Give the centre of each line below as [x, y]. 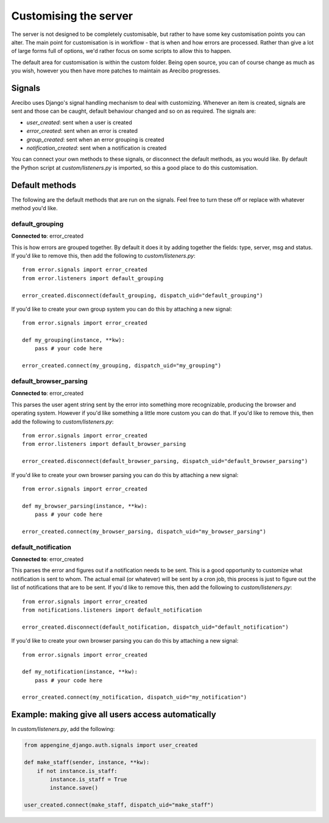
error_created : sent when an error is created [82, 131]
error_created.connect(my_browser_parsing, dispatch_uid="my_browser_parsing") [144, 531]
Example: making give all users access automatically [114, 715]
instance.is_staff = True [88, 779]
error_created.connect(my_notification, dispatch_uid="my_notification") [135, 697]
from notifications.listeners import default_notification [112, 610]
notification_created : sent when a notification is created [97, 148]
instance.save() [74, 788]
